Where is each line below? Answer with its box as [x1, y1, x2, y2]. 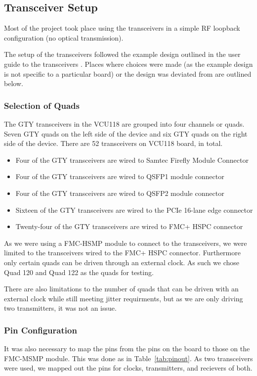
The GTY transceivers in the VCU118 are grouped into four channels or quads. [4, 118, 245, 129]
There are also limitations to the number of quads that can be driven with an [4, 283, 239, 294]
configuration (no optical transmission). [4, 32, 124, 43]
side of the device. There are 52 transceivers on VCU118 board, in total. [4, 138, 223, 148]
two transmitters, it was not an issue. [4, 303, 117, 313]
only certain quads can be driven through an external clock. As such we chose [4, 257, 240, 267]
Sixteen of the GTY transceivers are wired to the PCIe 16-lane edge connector [15, 204, 253, 215]
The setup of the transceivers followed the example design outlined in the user [4, 49, 241, 59]
